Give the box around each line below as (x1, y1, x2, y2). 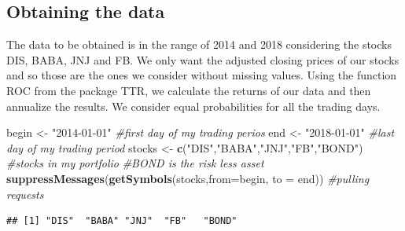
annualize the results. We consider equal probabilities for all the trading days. (6, 97, 381, 114)
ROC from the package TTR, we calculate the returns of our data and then (6, 82, 371, 98)
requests (6, 185, 44, 202)
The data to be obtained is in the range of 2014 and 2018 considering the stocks (6, 36, 392, 53)
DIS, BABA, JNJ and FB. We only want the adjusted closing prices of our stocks (6, 51, 399, 68)
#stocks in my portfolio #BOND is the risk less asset (6, 155, 264, 171)
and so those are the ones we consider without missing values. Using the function (6, 67, 397, 83)
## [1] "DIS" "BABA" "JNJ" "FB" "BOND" (6, 215, 237, 227)
